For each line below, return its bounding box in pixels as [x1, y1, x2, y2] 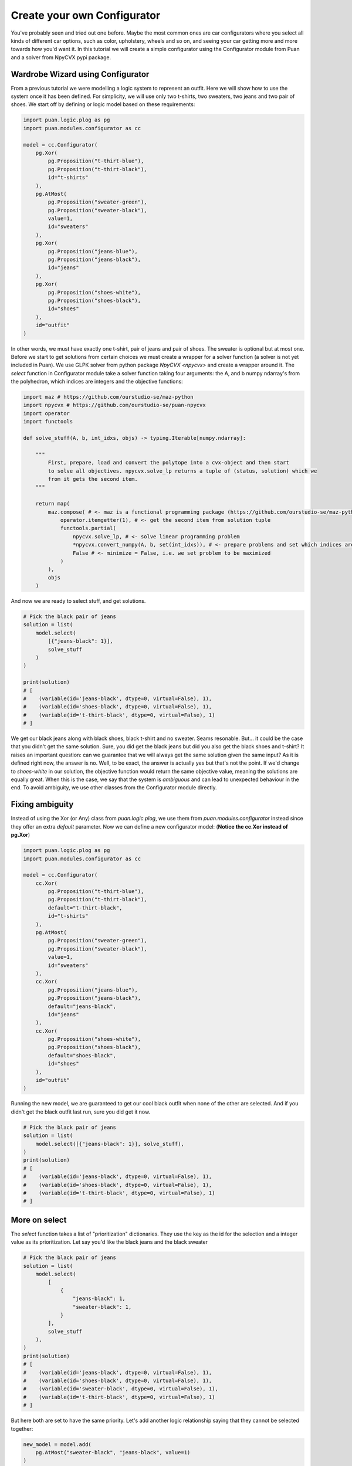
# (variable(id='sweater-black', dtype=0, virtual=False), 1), [23, 1386, 218, 1392]
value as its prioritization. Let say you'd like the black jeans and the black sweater [11, 1238, 208, 1246]
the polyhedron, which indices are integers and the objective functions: [11, 378, 183, 385]
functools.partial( [60, 525, 117, 532]
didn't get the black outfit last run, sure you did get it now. [11, 1108, 151, 1115]
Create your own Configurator [11, 9, 161, 22]
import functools [23, 418, 73, 425]
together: [11, 1425, 33, 1432]
